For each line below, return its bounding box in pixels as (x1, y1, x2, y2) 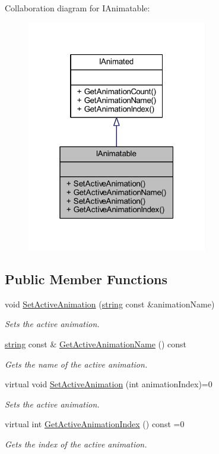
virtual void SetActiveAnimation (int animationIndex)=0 (5, 378, 212, 390)
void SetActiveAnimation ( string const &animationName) (5, 297, 215, 310)
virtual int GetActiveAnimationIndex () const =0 (5, 418, 185, 430)
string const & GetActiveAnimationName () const (5, 337, 187, 350)
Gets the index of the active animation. (5, 437, 147, 450)
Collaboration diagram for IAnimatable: (5, 2, 150, 14)
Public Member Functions (5, 269, 167, 288)
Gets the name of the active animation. (5, 357, 148, 370)
